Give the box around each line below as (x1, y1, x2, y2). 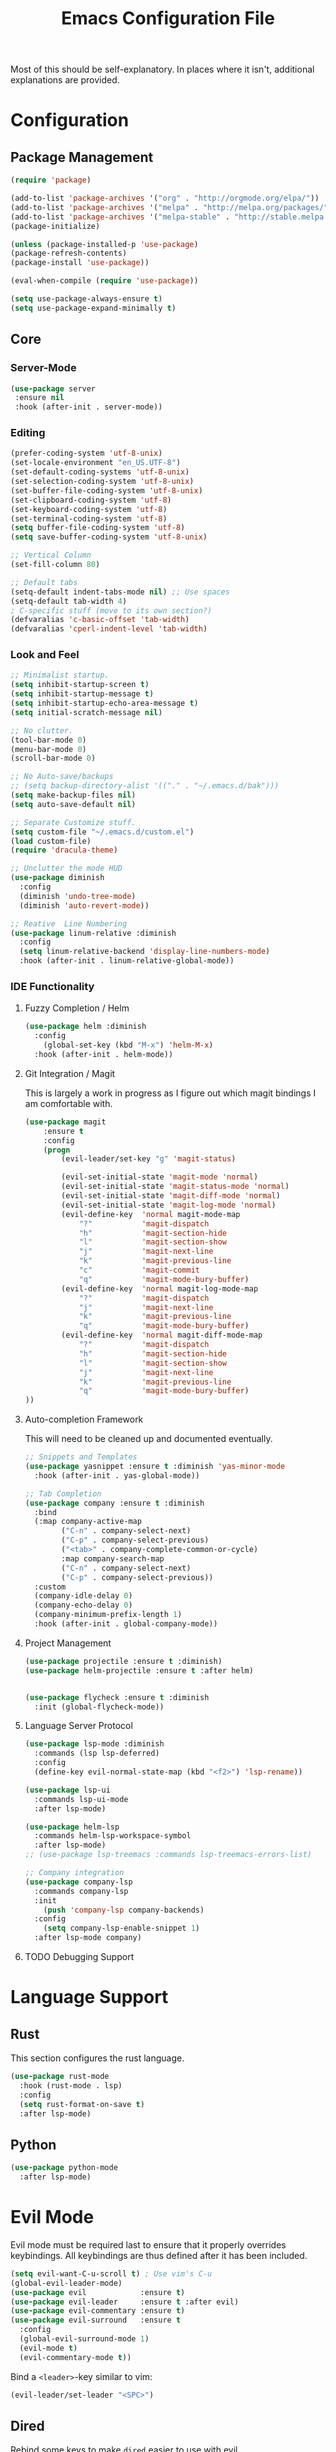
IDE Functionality (10, 980, 95, 994)
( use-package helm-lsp (24, 1822, 120, 1832)
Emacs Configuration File (61, 7, 275, 30)
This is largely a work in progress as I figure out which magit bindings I (24, 1087, 317, 1099)
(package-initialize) (10, 221, 101, 231)
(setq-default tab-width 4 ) (10, 596, 128, 606)
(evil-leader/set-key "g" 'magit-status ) (61, 1154, 237, 1164)
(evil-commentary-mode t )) (19, 2352, 132, 2362)
